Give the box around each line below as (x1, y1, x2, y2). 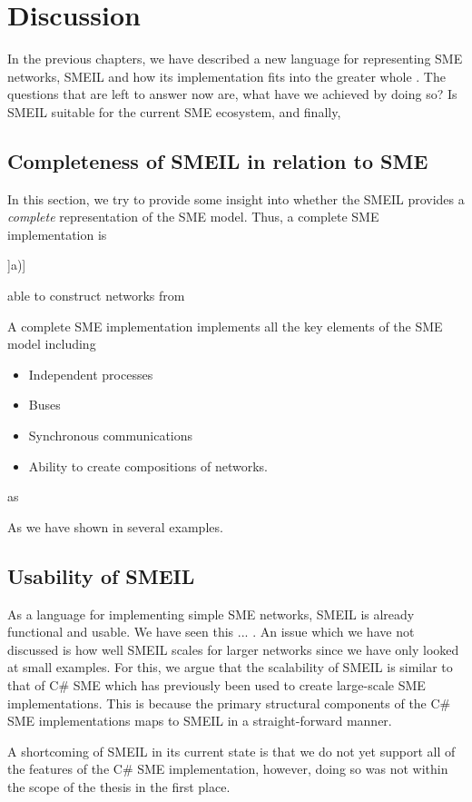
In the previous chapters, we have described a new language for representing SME (7, 49, 463, 68)
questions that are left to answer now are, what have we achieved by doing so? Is (7, 84, 457, 104)
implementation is (7, 224, 107, 243)
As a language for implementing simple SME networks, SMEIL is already (7, 604, 415, 623)
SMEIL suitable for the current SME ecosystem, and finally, (7, 102, 341, 121)
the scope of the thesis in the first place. (7, 777, 231, 796)
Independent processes (28, 364, 153, 383)
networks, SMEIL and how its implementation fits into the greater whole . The (7, 66, 446, 85)
